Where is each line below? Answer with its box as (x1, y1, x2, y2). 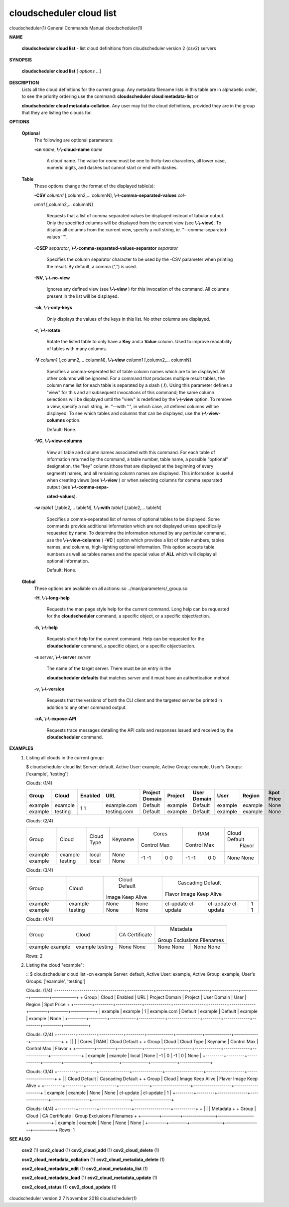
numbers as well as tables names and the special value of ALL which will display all (46, 551, 218, 557)
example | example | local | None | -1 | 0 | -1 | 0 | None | (88, 1052, 202, 1059)
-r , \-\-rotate (34, 327, 61, 333)
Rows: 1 (59, 1127, 75, 1133)
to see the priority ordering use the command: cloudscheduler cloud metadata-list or (21, 93, 199, 99)
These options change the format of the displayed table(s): (34, 183, 155, 189)
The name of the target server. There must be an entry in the (46, 665, 171, 671)
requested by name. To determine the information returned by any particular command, (46, 530, 226, 536)
